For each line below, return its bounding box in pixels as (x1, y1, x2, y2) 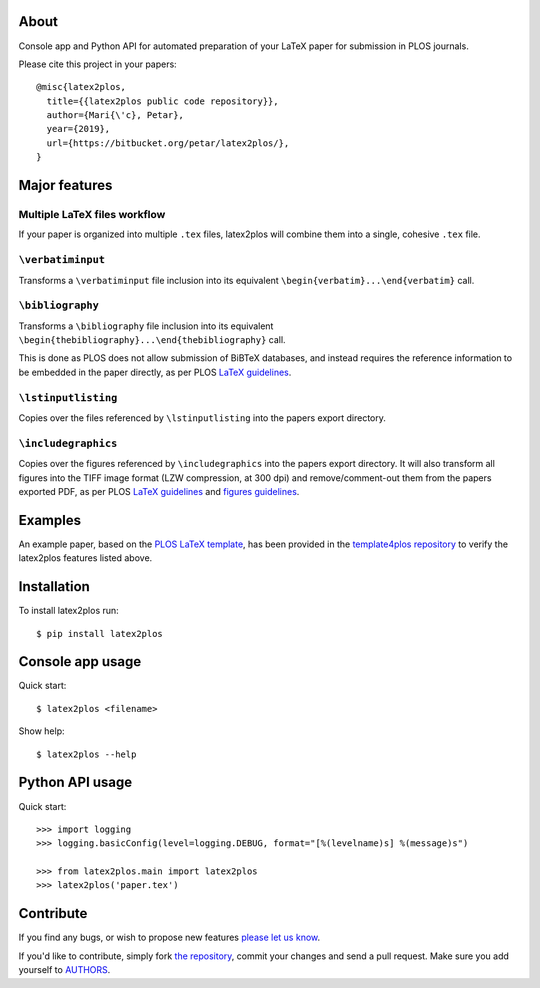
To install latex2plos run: (18, 605, 119, 617)
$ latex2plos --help (36, 748, 137, 760)
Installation (18, 578, 90, 595)
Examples (18, 511, 82, 529)
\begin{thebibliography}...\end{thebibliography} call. (18, 334, 286, 346)
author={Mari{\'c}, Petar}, (46, 110, 185, 121)
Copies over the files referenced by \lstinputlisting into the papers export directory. (18, 412, 387, 424)
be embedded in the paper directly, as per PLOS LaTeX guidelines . (18, 366, 292, 378)
